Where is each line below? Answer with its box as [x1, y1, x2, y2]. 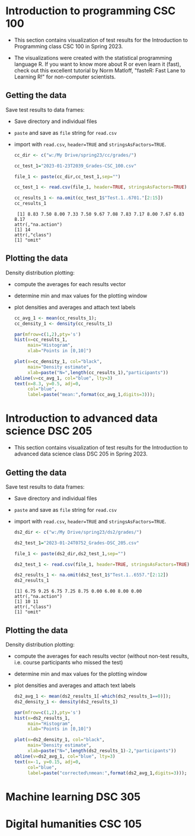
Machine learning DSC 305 [5, 790, 141, 803]
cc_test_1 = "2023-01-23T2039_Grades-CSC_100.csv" [14, 163, 137, 169]
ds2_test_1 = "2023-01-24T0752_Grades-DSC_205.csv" [14, 540, 140, 546]
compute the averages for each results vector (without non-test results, [14, 653, 189, 660]
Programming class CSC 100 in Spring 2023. [14, 43, 123, 50]
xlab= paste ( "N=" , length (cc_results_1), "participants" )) [27, 369, 169, 375]
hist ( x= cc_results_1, [14, 337, 68, 343]
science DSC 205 [5, 425, 92, 438]
